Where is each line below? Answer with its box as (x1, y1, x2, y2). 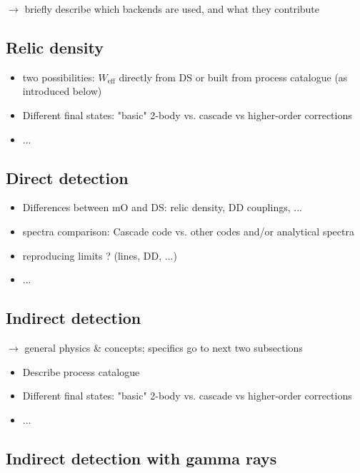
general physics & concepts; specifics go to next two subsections (24, 340, 303, 355)
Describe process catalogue (22, 364, 140, 379)
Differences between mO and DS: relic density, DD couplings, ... (22, 200, 302, 215)
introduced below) (22, 83, 102, 98)
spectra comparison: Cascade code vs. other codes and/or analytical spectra (22, 223, 354, 238)
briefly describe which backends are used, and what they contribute (24, 1, 320, 16)
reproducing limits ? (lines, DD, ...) (22, 248, 177, 263)
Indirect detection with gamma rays (6, 447, 277, 469)
